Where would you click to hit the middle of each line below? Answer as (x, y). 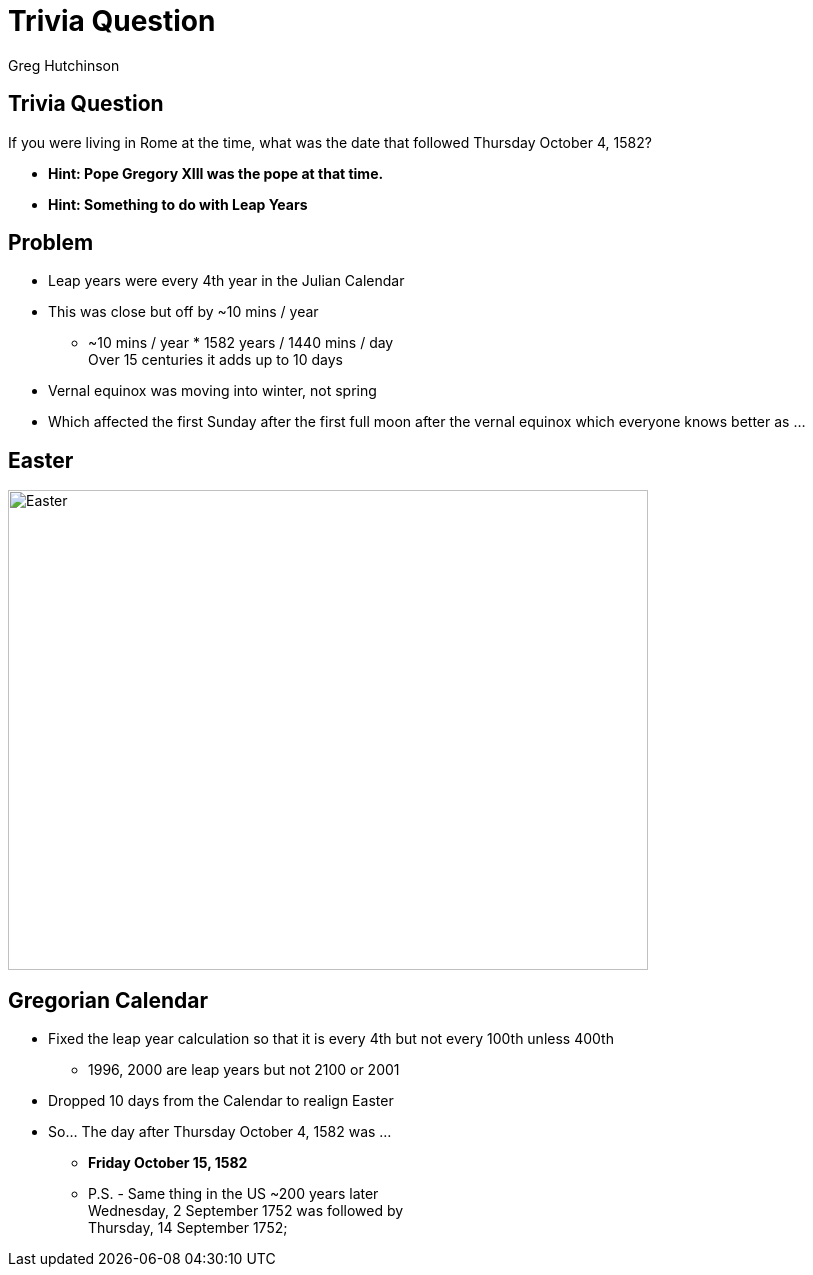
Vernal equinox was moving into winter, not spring (212, 391)
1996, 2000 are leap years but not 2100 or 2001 (244, 1070)
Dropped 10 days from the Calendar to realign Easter (221, 1101)
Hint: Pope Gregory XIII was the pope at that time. (216, 173)
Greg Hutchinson (64, 65)
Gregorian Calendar (108, 1000)
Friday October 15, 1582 (168, 1163)
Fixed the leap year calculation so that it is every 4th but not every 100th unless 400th (331, 1039)
